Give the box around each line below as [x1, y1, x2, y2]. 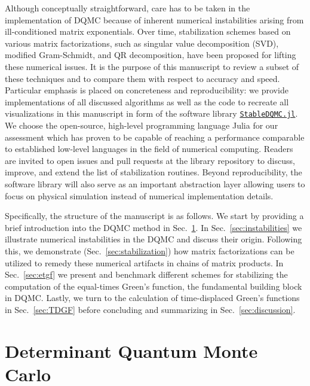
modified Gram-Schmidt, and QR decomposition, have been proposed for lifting [5, 48, 296, 61]
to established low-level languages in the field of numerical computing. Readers [5, 142, 293, 155]
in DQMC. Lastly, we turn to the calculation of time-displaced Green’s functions [5, 291, 300, 304]
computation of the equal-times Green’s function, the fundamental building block [5, 279, 302, 292]
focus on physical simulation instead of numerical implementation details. [5, 189, 274, 202]
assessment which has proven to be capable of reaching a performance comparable [5, 130, 305, 143]
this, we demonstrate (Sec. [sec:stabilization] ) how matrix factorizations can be [5, 244, 294, 257]
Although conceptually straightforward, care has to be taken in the [5, 2, 250, 14]
